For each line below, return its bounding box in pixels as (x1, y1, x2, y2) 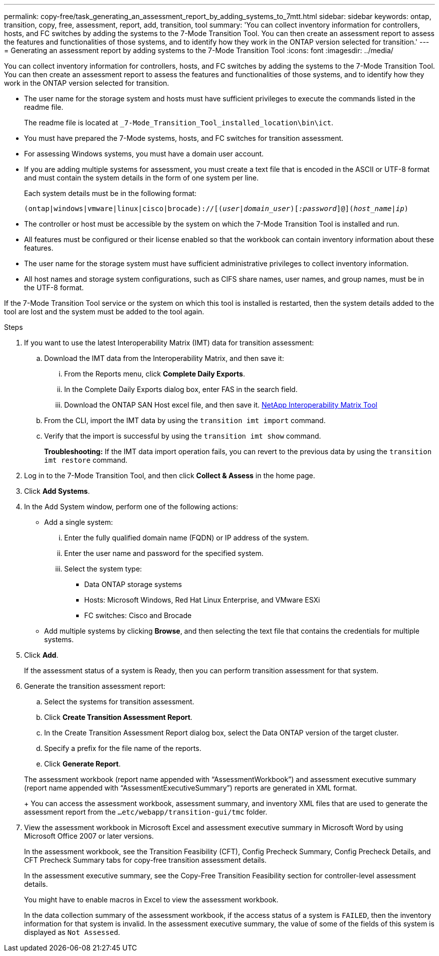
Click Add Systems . (24, 487, 90, 495)
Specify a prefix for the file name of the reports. (44, 744, 201, 752)
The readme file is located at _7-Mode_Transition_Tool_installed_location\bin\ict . (24, 118, 334, 127)
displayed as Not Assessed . (24, 928, 120, 936)
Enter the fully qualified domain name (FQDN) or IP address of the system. (64, 533, 309, 542)
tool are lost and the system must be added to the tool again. (4, 307, 204, 316)
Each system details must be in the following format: (24, 189, 197, 198)
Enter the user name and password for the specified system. (64, 549, 264, 557)
